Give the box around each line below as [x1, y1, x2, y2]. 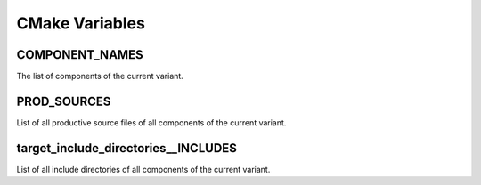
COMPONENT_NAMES [16, 47, 144, 62]
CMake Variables [16, 13, 146, 33]
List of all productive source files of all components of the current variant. [16, 117, 287, 128]
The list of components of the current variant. [16, 71, 184, 82]
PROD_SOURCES [16, 93, 111, 109]
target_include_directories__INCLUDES [16, 141, 238, 156]
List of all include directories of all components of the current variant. [16, 164, 271, 174]
